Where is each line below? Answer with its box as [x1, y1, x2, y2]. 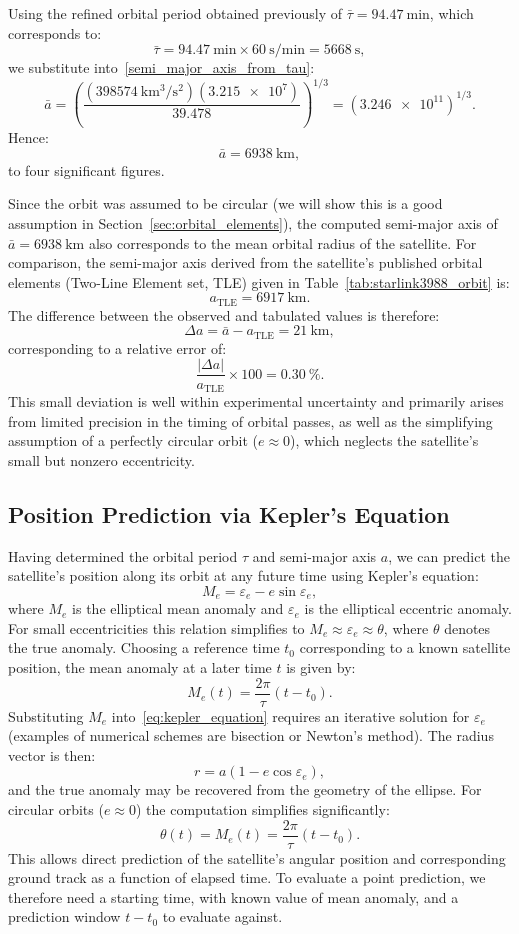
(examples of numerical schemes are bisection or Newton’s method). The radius [8, 725, 494, 746]
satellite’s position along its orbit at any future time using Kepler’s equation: [8, 565, 479, 586]
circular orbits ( [8, 799, 104, 820]
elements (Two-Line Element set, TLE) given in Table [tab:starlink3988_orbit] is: [8, 271, 510, 292]
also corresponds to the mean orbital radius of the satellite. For [88, 232, 477, 253]
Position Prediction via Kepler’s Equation [8, 498, 450, 529]
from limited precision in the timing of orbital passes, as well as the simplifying [8, 410, 493, 431]
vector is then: [8, 744, 96, 765]
